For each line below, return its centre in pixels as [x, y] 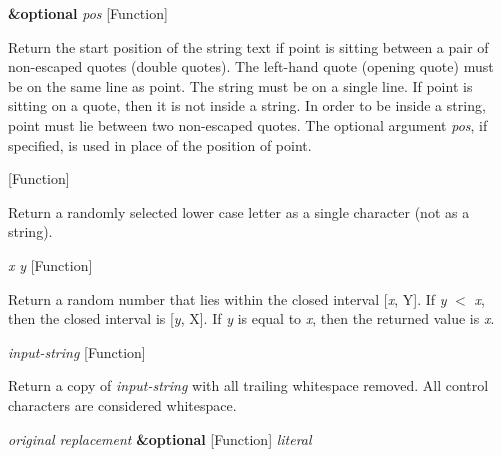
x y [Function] [50, 264]
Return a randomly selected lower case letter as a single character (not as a [239, 211]
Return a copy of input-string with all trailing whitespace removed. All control [248, 385]
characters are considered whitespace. [122, 404]
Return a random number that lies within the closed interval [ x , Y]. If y [227, 298]
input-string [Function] [77, 351]
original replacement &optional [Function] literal [160, 438]
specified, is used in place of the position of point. [160, 144]
